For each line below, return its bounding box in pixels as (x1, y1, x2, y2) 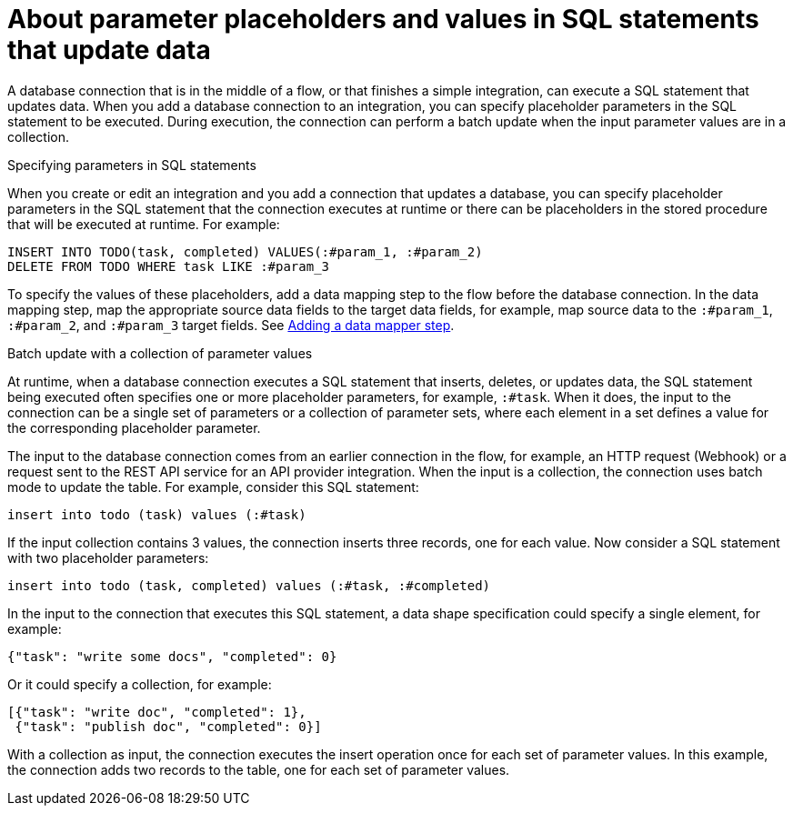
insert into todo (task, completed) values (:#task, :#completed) (7, 577, 491, 593)
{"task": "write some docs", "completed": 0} (7, 648, 337, 664)
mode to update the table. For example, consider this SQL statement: (7, 478, 419, 495)
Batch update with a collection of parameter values (7, 345, 313, 361)
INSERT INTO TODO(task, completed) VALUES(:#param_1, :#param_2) (7, 244, 483, 259)
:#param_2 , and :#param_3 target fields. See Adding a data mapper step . (7, 316, 455, 333)
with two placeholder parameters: (7, 549, 209, 566)
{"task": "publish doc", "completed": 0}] (15, 718, 322, 734)
